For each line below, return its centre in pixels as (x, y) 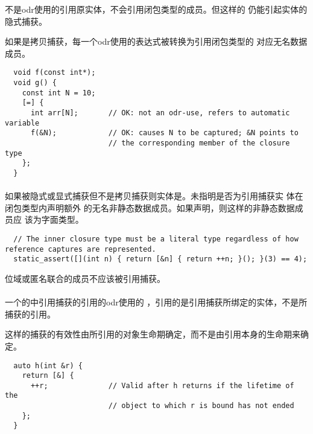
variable (22, 123)
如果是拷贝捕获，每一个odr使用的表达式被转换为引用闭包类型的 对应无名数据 (156, 41)
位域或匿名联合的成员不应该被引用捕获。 (85, 278)
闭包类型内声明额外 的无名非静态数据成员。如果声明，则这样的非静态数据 (150, 207)
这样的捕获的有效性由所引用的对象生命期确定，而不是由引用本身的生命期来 (153, 334)
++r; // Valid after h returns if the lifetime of (162, 385)
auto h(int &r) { (48, 365)
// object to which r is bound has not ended (201, 406)
